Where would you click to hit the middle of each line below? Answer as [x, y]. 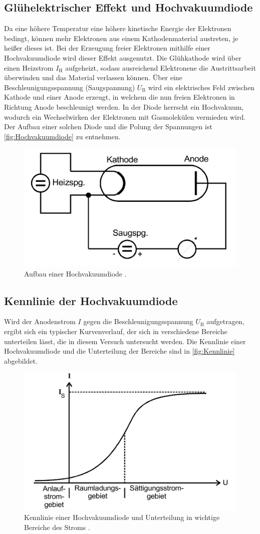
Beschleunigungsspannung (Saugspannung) [70, 87]
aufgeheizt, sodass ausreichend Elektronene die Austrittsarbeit [161, 67]
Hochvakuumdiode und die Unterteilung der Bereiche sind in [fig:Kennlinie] [119, 351]
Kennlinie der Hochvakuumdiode [91, 300]
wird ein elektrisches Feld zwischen [201, 87]
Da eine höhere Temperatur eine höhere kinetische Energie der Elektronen [118, 28]
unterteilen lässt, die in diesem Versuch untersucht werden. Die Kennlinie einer [125, 341]
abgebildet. [21, 360]
